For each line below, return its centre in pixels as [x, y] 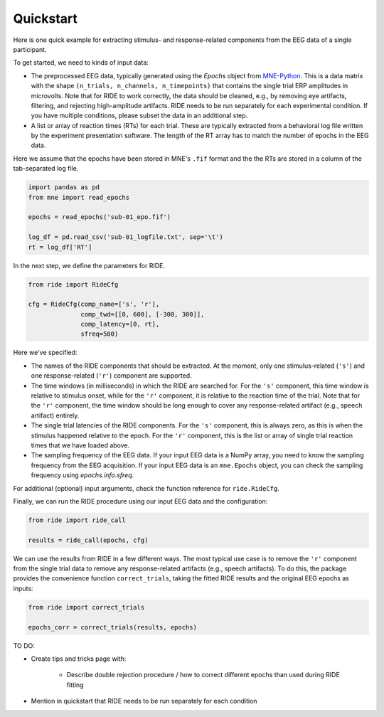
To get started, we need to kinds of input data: [81, 63]
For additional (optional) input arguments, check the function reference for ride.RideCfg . [146, 488]
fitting [75, 685]
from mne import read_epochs [79, 197]
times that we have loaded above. [80, 445]
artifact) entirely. [55, 415]
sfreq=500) [100, 334]
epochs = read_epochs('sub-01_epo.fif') [99, 217]
